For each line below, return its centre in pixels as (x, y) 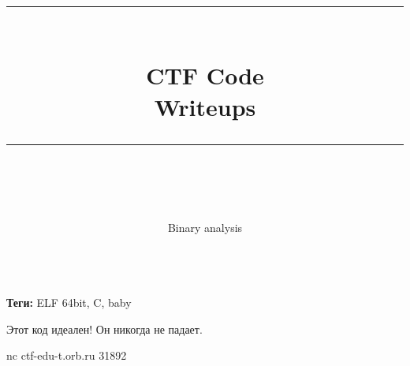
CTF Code (205, 75)
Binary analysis (205, 227)
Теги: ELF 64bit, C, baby (69, 303)
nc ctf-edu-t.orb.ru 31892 (67, 355)
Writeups (205, 106)
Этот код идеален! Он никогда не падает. (104, 329)
